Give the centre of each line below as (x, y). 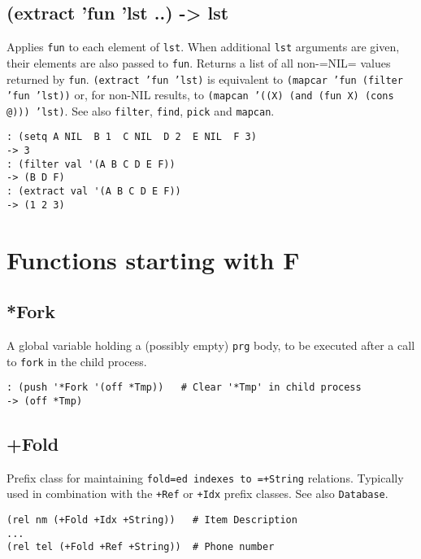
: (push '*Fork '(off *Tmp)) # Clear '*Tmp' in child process (184, 388)
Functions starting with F (153, 259)
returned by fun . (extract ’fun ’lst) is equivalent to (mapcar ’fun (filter (205, 79)
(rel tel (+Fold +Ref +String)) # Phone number (141, 547)
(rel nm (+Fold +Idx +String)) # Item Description (152, 520)
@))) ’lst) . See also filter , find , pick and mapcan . (141, 110)
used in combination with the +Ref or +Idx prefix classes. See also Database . (197, 493)
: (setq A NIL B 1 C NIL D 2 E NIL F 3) (132, 137)
